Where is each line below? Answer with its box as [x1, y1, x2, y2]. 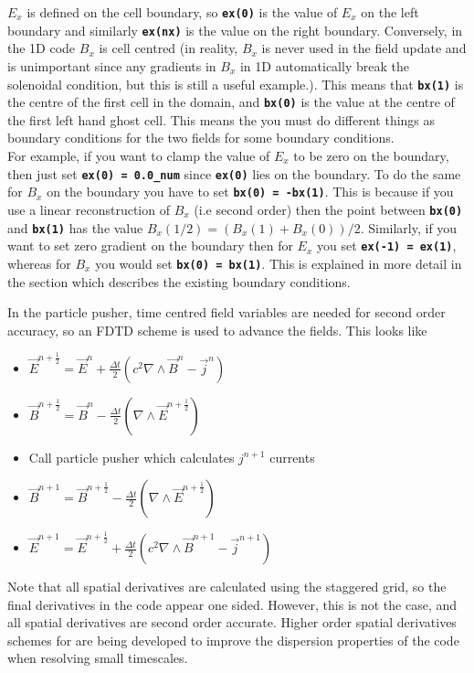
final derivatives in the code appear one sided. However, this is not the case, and [7, 594, 458, 614]
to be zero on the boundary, [293, 146, 449, 165]
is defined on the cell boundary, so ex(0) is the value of [26, 3, 338, 21]
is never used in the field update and [261, 38, 467, 58]
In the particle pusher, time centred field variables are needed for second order [7, 303, 446, 322]
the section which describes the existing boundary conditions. [7, 272, 351, 291]
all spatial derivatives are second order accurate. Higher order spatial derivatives [7, 613, 457, 632]
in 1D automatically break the [239, 56, 409, 75]
